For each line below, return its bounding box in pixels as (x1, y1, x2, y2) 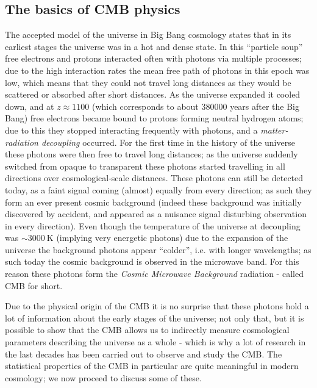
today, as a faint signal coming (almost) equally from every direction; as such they (5, 183, 312, 196)
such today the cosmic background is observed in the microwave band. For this (5, 255, 299, 268)
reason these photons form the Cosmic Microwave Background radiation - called (5, 267, 304, 280)
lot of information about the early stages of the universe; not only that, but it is (5, 311, 304, 324)
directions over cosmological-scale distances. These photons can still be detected (5, 171, 304, 184)
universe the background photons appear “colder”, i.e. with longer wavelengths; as (5, 243, 312, 256)
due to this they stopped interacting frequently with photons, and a (5, 123, 258, 136)
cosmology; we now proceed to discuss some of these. (5, 371, 202, 384)
